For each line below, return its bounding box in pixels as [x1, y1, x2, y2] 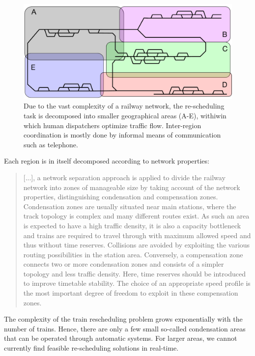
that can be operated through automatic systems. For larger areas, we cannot [4, 333, 237, 343]
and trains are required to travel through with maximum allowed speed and [23, 230, 251, 240]
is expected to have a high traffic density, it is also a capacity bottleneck [23, 220, 241, 230]
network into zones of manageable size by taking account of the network [23, 182, 240, 192]
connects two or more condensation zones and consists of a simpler [23, 259, 224, 269]
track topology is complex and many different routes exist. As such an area [23, 211, 250, 221]
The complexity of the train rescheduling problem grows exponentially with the [4, 314, 243, 324]
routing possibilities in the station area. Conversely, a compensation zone [23, 249, 243, 259]
